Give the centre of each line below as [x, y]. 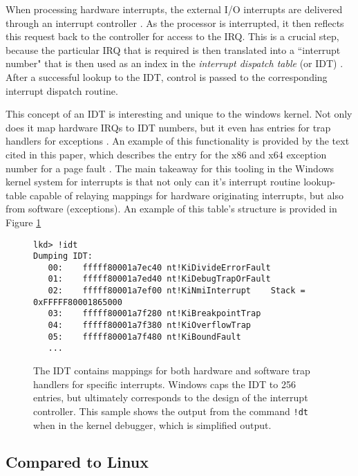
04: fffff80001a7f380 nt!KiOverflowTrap [149, 326]
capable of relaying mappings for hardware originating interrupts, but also [187, 195]
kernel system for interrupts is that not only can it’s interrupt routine [153, 182]
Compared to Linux [77, 462]
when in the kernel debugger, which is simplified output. [152, 424]
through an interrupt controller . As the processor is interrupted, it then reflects [175, 22]
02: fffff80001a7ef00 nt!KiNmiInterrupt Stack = [177, 291]
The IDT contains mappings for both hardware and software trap [172, 370]
